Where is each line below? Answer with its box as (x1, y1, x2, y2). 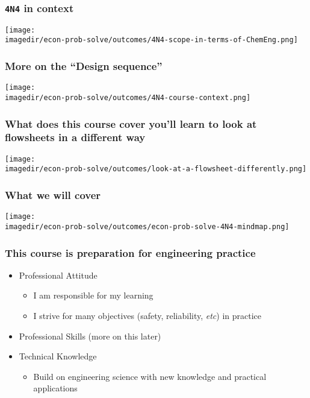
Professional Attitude (19, 268, 98, 281)
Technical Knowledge (19, 350, 97, 362)
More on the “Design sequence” (5, 58, 163, 74)
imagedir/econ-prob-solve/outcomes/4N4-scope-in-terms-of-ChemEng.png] (5, 36, 298, 45)
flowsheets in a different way (5, 130, 146, 145)
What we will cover (5, 188, 101, 202)
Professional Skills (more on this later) (19, 329, 161, 342)
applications (33, 382, 78, 394)
